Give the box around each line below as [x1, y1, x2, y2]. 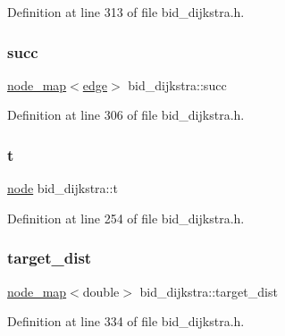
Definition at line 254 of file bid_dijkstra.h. [7, 208, 245, 227]
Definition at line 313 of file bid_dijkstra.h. [7, 3, 245, 21]
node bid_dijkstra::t [7, 179, 118, 197]
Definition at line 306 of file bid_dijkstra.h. [7, 105, 245, 124]
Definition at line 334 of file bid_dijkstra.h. [7, 312, 245, 331]
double [82, 281, 120, 300]
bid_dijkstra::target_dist [139, 281, 278, 300]
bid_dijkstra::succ [128, 75, 227, 94]
